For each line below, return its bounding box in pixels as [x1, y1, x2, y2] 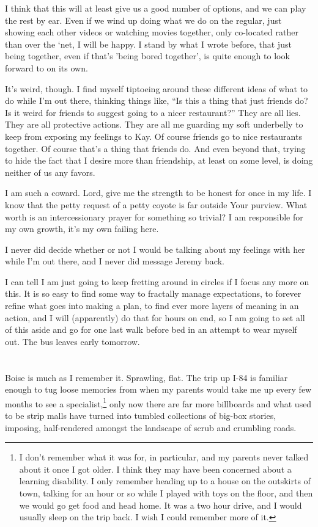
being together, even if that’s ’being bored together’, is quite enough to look [5, 49, 290, 62]
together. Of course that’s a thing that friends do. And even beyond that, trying [5, 142, 306, 154]
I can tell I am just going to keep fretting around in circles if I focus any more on [5, 275, 309, 288]
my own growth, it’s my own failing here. [5, 222, 159, 235]
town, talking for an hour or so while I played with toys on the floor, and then [19, 487, 313, 500]
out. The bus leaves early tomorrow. [5, 335, 140, 347]
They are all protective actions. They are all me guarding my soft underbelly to [5, 118, 303, 131]
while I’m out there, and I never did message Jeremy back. [5, 255, 224, 267]
